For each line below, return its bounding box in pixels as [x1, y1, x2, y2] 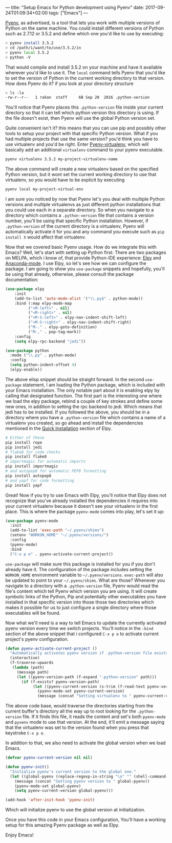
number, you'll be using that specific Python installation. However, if [5, 218, 148, 224]
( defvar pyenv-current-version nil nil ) [5, 755, 93, 761]
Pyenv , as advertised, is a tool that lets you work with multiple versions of [5, 20, 160, 26]
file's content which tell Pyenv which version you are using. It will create [5, 588, 157, 594]
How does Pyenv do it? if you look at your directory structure [5, 80, 134, 87]
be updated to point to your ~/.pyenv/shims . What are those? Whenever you [5, 577, 165, 583]
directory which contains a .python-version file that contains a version [5, 212, 154, 218]
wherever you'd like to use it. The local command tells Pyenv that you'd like [5, 69, 165, 76]
